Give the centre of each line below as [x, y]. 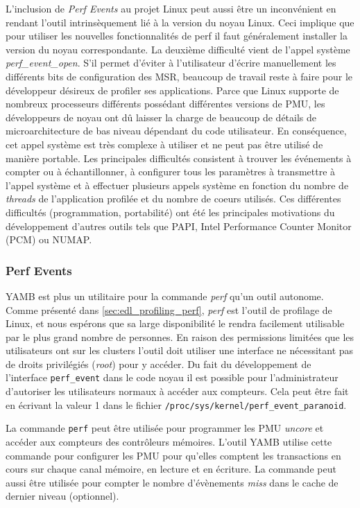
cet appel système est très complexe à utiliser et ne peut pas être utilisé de [164, 144]
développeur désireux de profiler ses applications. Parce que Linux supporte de [172, 90]
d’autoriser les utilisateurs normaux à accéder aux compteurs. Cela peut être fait [177, 391]
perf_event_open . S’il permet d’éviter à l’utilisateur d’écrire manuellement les [171, 63]
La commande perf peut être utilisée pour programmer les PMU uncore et [165, 428]
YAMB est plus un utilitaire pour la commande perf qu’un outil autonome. [165, 296]
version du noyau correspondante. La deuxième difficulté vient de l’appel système [178, 49]
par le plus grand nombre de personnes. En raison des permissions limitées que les [180, 336]
